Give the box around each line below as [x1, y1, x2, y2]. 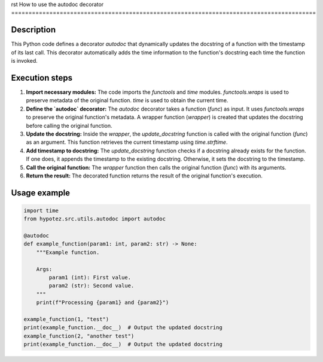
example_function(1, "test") [23, 315, 109, 323]
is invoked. [11, 57, 38, 65]
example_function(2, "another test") [23, 332, 135, 339]
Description [11, 24, 56, 35]
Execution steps [11, 72, 73, 83]
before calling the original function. [26, 122, 112, 129]
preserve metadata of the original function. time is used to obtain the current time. [26, 97, 228, 104]
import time [23, 207, 59, 214]
